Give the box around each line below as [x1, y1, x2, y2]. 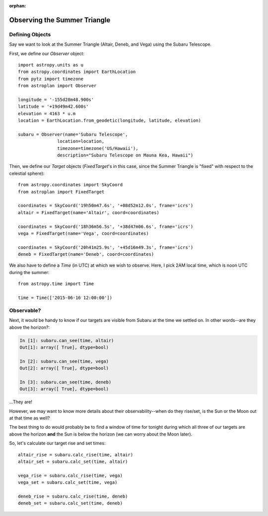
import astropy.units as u [18, 62, 84, 68]
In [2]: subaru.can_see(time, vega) [19, 358, 109, 364]
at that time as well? [9, 415, 50, 421]
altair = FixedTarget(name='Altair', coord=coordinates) [18, 210, 160, 216]
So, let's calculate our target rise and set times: [9, 440, 106, 446]
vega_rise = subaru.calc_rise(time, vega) [18, 472, 123, 478]
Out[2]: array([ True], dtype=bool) [19, 366, 109, 371]
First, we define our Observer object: [9, 50, 84, 57]
